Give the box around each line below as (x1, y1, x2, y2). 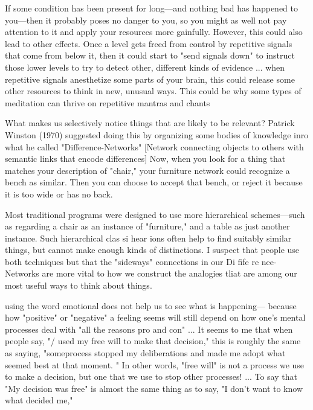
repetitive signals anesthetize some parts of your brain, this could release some (5, 72, 295, 85)
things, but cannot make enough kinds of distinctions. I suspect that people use (5, 243, 300, 256)
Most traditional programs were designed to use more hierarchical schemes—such (5, 208, 305, 220)
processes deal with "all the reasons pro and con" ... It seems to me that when (5, 322, 293, 335)
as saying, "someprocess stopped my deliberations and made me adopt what (5, 347, 286, 359)
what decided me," (5, 394, 73, 406)
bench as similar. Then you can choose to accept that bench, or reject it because (5, 176, 303, 188)
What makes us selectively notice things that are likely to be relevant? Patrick (5, 117, 295, 129)
